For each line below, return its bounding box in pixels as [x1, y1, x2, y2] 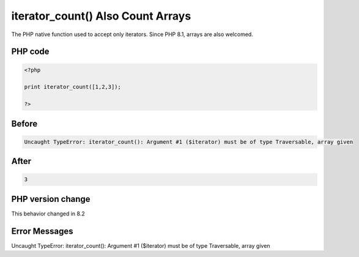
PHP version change [11, 193, 91, 204]
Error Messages [11, 226, 73, 236]
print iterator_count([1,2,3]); [24, 83, 122, 91]
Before [11, 118, 38, 128]
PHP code [11, 47, 50, 57]
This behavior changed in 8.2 [11, 210, 85, 217]
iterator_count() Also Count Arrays [11, 9, 191, 23]
